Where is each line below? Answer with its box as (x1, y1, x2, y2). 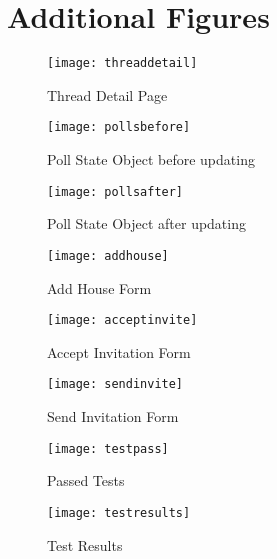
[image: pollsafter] (47, 184, 184, 199)
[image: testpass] (47, 441, 169, 456)
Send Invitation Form (47, 406, 179, 427)
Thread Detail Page (47, 84, 168, 105)
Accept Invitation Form (47, 341, 191, 362)
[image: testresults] (47, 505, 191, 520)
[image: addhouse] (47, 248, 169, 263)
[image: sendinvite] (47, 377, 184, 392)
